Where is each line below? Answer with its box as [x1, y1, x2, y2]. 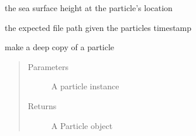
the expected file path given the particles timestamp [5, 21, 192, 33]
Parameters [27, 60, 68, 72]
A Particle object [51, 119, 113, 131]
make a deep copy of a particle [5, 41, 115, 53]
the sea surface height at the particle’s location [5, 2, 173, 13]
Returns [27, 99, 57, 111]
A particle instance [51, 80, 119, 92]
